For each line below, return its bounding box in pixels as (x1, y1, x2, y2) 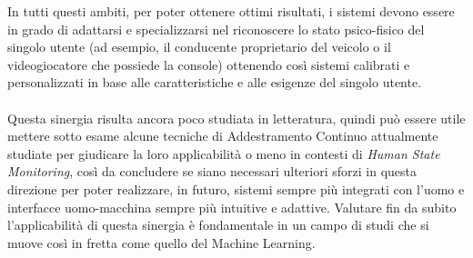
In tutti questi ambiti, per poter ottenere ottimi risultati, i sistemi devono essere (7, 2, 455, 20)
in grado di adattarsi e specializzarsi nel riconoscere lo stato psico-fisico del (7, 19, 425, 38)
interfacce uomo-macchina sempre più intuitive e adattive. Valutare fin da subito (7, 197, 457, 216)
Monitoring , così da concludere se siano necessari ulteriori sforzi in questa (7, 162, 418, 181)
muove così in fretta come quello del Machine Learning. (7, 233, 316, 252)
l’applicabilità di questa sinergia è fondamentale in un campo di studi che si (7, 215, 429, 234)
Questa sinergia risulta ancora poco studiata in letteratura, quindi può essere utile (7, 108, 466, 127)
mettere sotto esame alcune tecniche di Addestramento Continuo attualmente (7, 126, 438, 145)
